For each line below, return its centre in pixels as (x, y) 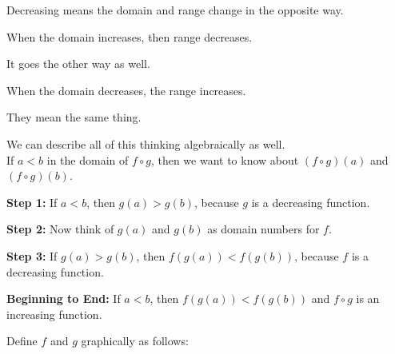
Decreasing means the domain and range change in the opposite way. (175, 10)
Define (22, 341)
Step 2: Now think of (60, 229)
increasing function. (54, 314)
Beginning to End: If (64, 298)
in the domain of (88, 159)
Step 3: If (32, 255)
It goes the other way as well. (78, 64)
